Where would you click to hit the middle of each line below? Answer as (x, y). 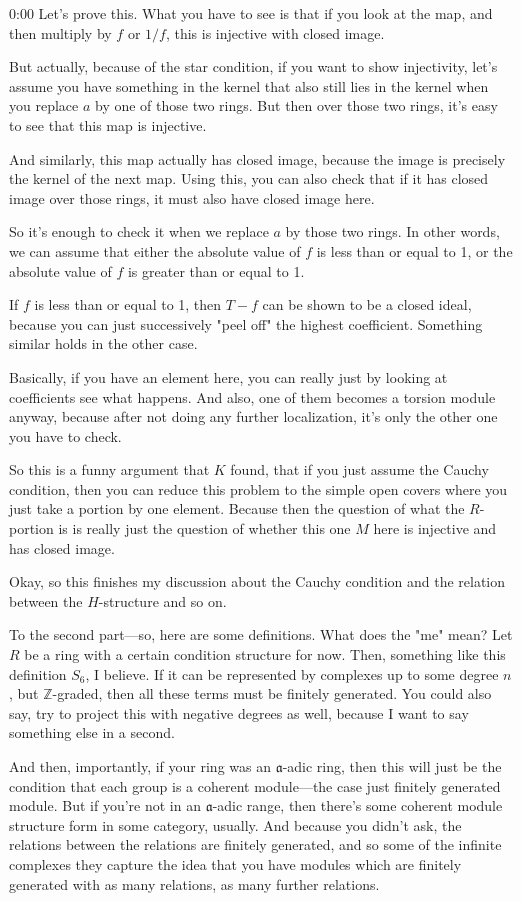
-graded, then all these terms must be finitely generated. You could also (272, 693)
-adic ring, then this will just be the (392, 766)
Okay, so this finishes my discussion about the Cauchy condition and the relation (257, 581)
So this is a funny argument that (109, 469)
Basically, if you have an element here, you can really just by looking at (228, 376)
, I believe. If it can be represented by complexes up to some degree (292, 673)
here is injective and (435, 528)
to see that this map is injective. (108, 124)
